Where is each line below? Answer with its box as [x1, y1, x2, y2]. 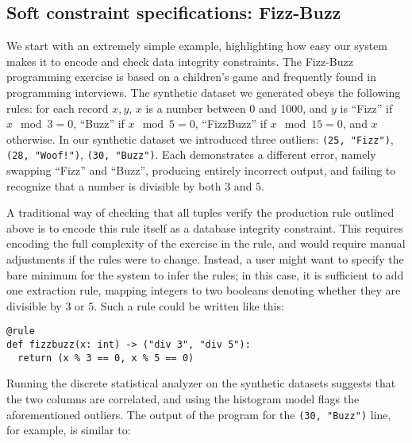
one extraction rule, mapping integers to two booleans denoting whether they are [6, 282, 401, 299]
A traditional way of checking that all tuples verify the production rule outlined [6, 204, 395, 221]
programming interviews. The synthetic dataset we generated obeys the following [6, 83, 401, 100]
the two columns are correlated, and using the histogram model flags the [6, 390, 360, 406]
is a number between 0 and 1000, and [145, 99, 328, 116]
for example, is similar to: [6, 422, 131, 438]
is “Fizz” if [340, 99, 393, 116]
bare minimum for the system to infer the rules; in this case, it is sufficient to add [6, 266, 404, 283]
